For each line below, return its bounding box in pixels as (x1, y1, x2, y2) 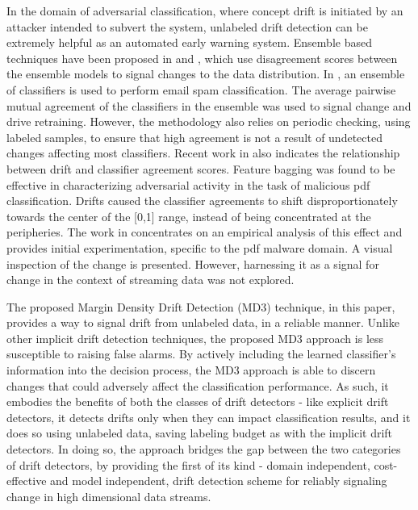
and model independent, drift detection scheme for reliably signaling (50, 472, 387, 489)
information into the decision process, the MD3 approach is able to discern (6, 362, 376, 378)
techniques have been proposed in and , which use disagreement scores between (6, 49, 398, 66)
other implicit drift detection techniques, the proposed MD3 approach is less (6, 329, 384, 346)
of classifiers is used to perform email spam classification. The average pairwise (6, 81, 396, 98)
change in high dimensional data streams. (6, 487, 211, 504)
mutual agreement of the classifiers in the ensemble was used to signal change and (6, 97, 412, 114)
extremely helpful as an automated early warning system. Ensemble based (6, 34, 372, 51)
